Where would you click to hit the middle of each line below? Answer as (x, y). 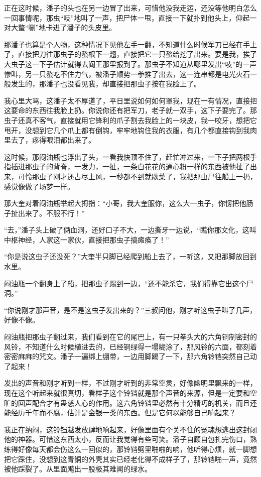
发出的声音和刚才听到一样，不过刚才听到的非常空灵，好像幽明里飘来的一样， (130, 383)
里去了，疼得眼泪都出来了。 (50, 140)
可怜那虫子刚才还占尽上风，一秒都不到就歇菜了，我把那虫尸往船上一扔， (137, 176)
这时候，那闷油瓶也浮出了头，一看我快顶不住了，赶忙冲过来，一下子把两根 (127, 156)
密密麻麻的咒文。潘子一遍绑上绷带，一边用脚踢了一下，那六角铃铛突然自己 (127, 356)
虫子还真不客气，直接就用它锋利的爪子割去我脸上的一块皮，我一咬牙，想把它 (130, 120)
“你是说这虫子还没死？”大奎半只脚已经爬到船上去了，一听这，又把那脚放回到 (130, 256)
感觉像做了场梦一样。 (39, 186)
